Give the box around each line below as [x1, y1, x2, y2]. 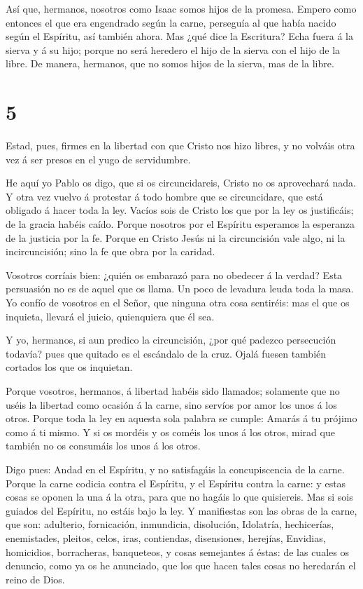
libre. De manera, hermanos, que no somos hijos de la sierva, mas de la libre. [6, 56, 334, 71]
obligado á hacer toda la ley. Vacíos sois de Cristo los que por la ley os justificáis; [6, 203, 354, 217]
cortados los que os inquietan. [6, 360, 133, 374]
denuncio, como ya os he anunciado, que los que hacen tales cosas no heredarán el [6, 558, 356, 573]
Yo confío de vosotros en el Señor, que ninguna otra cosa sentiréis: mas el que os [6, 295, 350, 310]
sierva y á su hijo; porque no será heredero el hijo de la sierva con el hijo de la [6, 42, 341, 57]
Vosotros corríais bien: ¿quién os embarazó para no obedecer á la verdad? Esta [6, 267, 343, 282]
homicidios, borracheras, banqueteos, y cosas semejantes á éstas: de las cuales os [6, 544, 349, 559]
